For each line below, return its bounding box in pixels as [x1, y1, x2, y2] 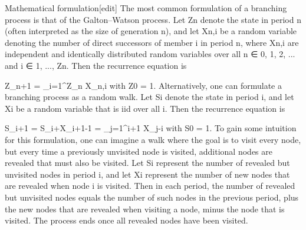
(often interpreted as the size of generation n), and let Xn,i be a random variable [5, 25, 297, 37]
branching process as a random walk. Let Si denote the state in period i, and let [5, 91, 294, 103]
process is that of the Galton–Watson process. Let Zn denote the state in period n [5, 13, 301, 25]
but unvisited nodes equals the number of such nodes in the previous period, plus [5, 191, 299, 203]
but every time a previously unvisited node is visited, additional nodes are [5, 145, 272, 157]
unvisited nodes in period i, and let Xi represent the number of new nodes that [5, 168, 290, 180]
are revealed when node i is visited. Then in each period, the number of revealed [5, 179, 295, 192]
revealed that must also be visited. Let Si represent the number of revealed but [5, 156, 290, 169]
